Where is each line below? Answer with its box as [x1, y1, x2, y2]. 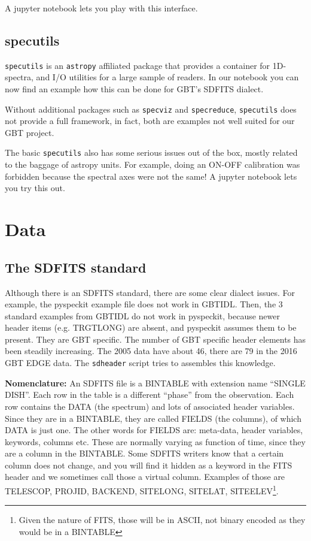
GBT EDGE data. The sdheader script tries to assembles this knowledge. [5, 356, 276, 369]
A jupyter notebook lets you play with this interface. [5, 2, 198, 14]
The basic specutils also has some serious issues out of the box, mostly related [5, 146, 298, 159]
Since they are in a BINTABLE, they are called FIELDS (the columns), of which [5, 412, 301, 424]
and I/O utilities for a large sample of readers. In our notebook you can [36, 71, 299, 83]
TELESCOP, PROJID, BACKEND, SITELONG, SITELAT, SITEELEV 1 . [5, 483, 279, 497]
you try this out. [5, 182, 65, 194]
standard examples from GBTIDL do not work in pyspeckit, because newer [5, 309, 280, 322]
